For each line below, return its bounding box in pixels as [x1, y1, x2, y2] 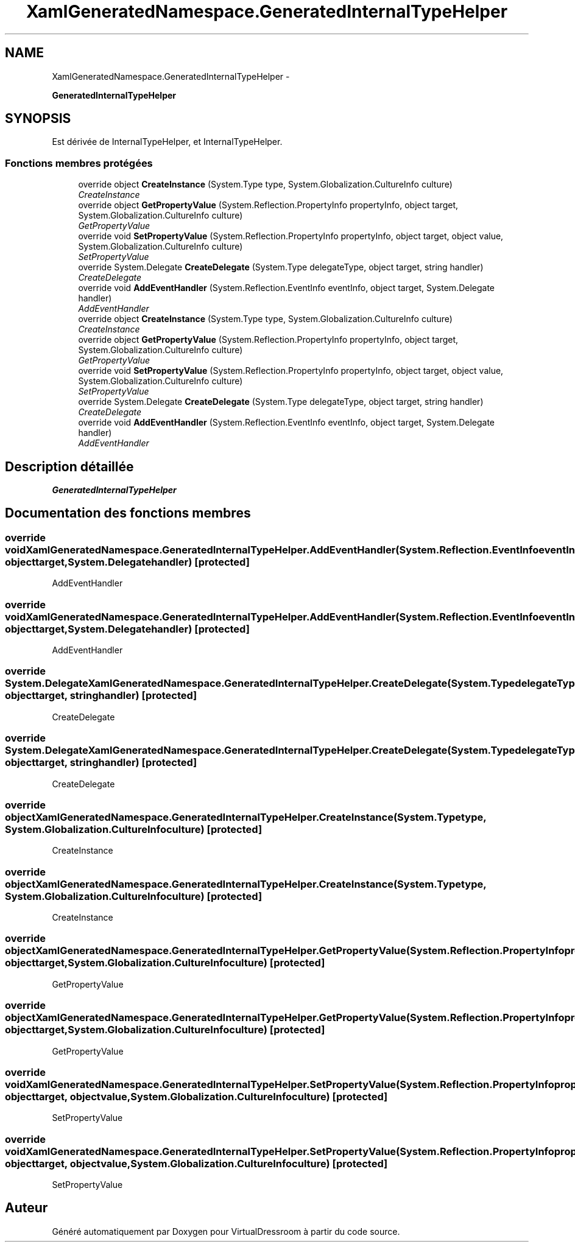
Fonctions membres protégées [5, 156, 153, 169]
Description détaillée [5, 458, 134, 474]
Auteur [5, 1200, 48, 1216]
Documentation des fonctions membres [5, 505, 251, 521]
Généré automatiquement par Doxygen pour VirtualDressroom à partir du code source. [52, 1226, 400, 1237]
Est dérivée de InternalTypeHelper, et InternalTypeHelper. [52, 136, 283, 147]
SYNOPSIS [5, 111, 71, 127]
